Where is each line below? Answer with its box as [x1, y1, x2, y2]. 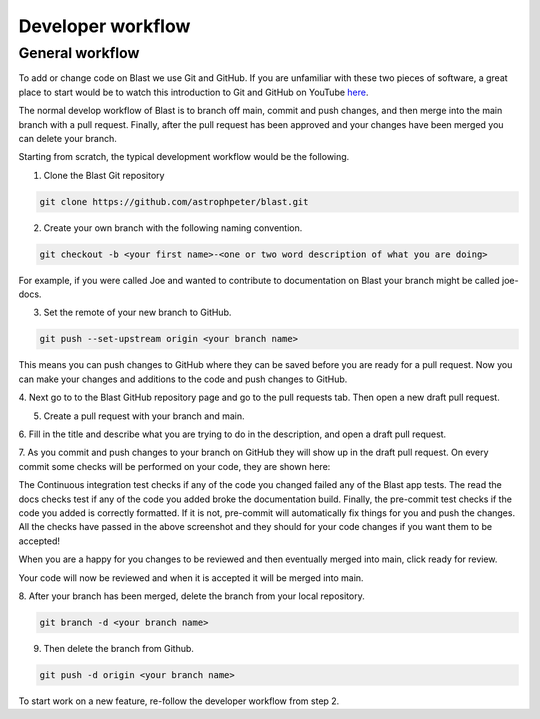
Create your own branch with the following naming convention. [43, 221, 303, 234]
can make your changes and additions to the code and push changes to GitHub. [18, 373, 348, 385]
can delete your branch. [18, 132, 117, 144]
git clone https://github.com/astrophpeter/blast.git [39, 196, 309, 207]
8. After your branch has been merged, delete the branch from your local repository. [18, 590, 365, 602]
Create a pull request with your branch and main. [43, 410, 245, 422]
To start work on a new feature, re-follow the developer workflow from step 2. [18, 695, 340, 707]
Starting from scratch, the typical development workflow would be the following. [18, 151, 350, 163]
